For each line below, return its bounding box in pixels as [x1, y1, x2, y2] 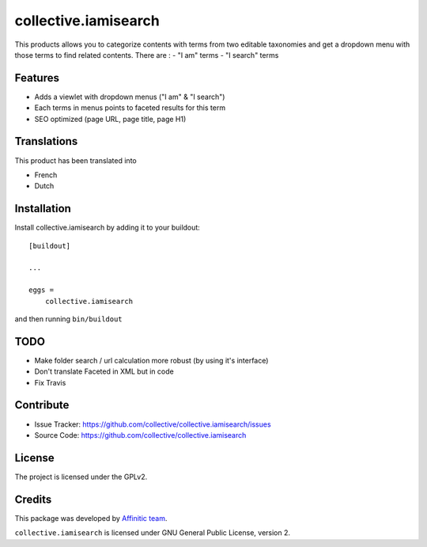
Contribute [14, 398, 70, 412]
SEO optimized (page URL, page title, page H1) [34, 114, 187, 123]
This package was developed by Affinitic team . [14, 513, 168, 522]
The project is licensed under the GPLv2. [14, 472, 148, 481]
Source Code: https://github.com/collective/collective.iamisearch [34, 430, 247, 439]
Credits [14, 492, 52, 506]
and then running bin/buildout [14, 313, 123, 324]
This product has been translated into [14, 155, 138, 165]
